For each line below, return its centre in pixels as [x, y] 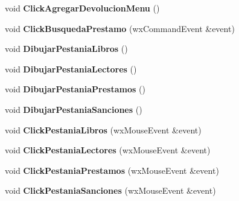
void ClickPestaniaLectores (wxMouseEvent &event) [108, 150]
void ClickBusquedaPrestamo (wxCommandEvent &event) [120, 28]
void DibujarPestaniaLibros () [66, 49]
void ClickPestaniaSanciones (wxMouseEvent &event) [110, 190]
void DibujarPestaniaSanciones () [74, 109]
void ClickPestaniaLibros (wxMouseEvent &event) [103, 129]
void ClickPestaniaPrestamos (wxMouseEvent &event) [112, 170]
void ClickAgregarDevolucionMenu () [82, 8]
